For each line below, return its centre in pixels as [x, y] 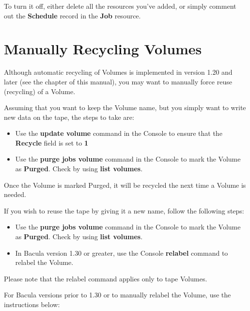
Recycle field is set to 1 [52, 142]
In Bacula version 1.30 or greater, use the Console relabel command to [122, 253]
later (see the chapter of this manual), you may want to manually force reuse [118, 81]
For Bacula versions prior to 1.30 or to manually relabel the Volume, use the [117, 295]
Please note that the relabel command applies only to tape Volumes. [106, 278]
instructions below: [32, 304]
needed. [15, 194]
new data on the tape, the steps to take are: [69, 117]
